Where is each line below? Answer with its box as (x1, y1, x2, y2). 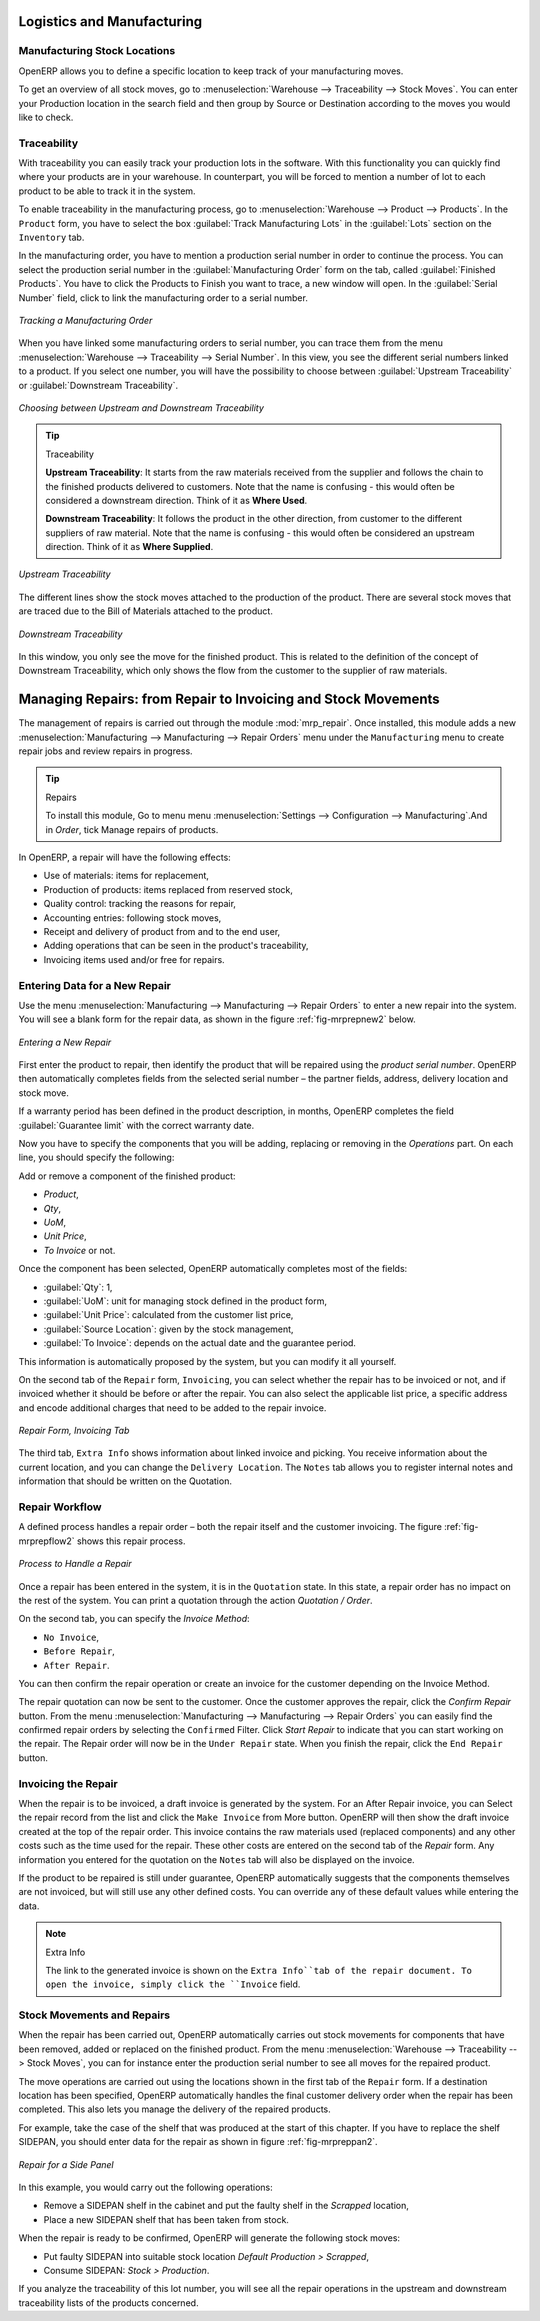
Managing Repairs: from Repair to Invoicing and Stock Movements (18, 691, 440, 708)
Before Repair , (43, 1645, 115, 1657)
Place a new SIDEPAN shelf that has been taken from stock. (43, 2213, 290, 2225)
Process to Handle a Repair (18, 1558, 132, 1570)
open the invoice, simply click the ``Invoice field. (45, 1978, 301, 1990)
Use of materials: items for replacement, (43, 870, 210, 882)
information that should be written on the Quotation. (18, 1475, 232, 1487)
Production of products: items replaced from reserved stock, (43, 883, 294, 895)
